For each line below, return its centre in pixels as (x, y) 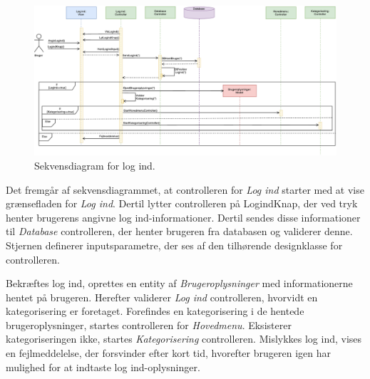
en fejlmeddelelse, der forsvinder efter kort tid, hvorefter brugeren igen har (168, 353)
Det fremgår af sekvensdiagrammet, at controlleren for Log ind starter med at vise (185, 189)
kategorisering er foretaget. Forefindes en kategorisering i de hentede (155, 311)
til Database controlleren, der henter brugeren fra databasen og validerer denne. (179, 231)
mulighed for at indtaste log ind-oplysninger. (103, 367)
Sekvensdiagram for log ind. (95, 165)
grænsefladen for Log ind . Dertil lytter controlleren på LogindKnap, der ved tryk (182, 203)
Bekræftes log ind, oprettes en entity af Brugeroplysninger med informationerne (179, 283)
